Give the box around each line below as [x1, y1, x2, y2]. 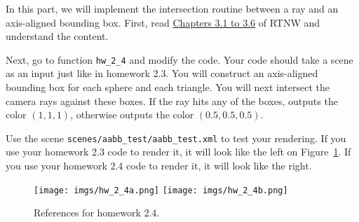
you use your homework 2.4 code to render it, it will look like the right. [6, 158, 312, 173]
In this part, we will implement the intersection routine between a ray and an [6, 1, 339, 15]
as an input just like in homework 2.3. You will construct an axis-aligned [6, 66, 318, 81]
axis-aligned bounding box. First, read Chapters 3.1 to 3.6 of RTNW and [6, 15, 320, 29]
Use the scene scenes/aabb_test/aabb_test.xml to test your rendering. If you [6, 130, 346, 145]
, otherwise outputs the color [70, 107, 194, 122]
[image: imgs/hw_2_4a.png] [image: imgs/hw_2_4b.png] [34, 185, 288, 195]
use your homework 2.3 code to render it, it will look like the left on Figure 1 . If [6, 144, 351, 159]
